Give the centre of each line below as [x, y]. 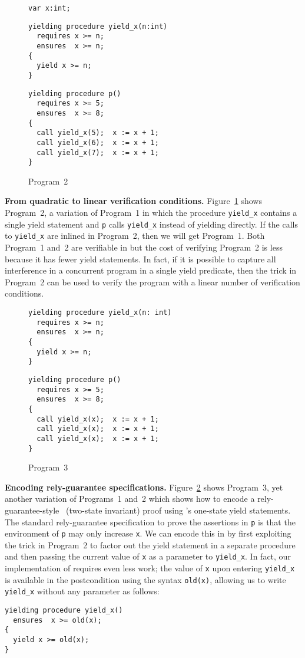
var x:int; [49, 8]
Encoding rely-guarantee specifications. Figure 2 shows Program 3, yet [144, 487]
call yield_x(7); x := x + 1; [98, 152]
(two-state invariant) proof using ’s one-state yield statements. [178, 510]
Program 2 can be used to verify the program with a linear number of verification [152, 282]
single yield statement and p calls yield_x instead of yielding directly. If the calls [151, 224]
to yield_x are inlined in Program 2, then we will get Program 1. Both [135, 236]
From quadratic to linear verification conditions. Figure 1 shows [133, 201]
